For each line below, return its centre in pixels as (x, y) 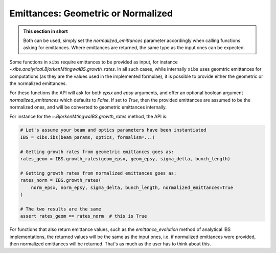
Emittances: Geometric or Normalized (91, 13)
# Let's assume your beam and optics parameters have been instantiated (113, 130)
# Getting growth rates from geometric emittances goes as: (97, 152)
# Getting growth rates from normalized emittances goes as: (98, 173)
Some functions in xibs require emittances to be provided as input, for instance (94, 62)
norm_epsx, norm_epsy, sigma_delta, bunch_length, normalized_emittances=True (132, 187)
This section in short (46, 31)
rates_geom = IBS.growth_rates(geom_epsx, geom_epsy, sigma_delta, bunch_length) (125, 159)
